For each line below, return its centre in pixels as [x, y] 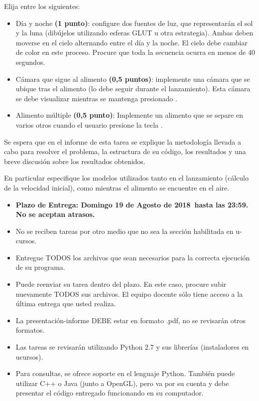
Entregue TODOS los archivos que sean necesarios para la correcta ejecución [133, 257]
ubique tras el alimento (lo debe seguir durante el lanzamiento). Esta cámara [133, 89]
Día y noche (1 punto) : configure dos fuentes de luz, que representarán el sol [134, 23]
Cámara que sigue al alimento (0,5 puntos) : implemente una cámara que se [133, 79]
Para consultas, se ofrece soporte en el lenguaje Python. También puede [125, 373]
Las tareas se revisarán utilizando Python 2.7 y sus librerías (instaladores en [132, 347]
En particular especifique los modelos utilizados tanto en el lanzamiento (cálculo [126, 178]
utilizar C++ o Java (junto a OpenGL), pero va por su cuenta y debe [122, 383]
